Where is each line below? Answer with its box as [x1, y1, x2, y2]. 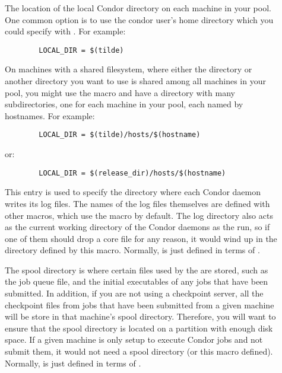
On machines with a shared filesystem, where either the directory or [5, 63, 252, 75]
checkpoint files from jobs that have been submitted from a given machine [5, 298, 274, 311]
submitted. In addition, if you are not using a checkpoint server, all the [5, 287, 264, 299]
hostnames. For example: [5, 109, 95, 122]
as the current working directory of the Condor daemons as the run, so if [5, 221, 270, 233]
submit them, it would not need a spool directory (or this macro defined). [5, 345, 273, 358]
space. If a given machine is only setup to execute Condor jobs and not [5, 333, 263, 346]
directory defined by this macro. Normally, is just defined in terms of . [5, 244, 260, 256]
